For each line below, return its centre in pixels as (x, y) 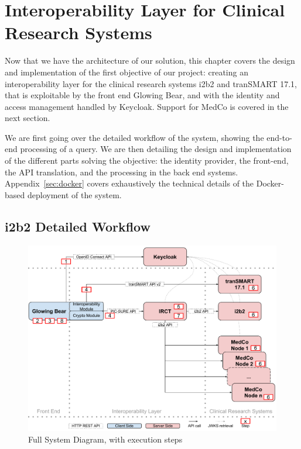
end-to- (279, 137)
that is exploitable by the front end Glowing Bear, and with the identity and (142, 95)
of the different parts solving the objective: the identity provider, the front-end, (147, 160)
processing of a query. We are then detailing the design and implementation (156, 149)
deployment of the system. (74, 194)
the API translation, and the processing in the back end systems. (122, 172)
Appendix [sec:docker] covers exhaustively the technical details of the (129, 183)
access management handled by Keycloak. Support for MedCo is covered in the (147, 106)
